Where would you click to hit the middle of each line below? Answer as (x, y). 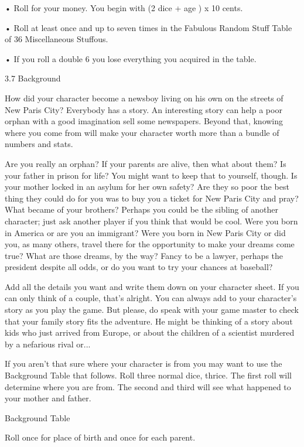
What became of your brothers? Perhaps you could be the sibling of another (141, 209)
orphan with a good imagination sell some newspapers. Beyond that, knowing (144, 121)
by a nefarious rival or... (48, 344)
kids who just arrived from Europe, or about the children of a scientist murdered (150, 332)
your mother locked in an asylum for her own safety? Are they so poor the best (147, 187)
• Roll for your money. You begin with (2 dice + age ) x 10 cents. (124, 8)
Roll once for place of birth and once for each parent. (100, 437)
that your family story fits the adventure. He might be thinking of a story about (149, 321)
